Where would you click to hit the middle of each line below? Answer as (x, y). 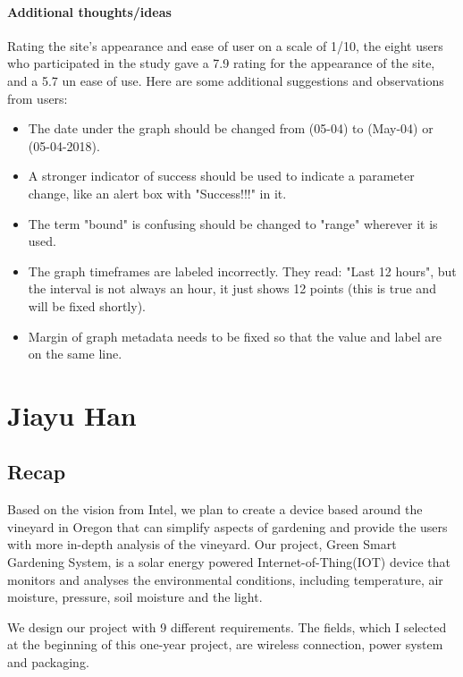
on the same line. (75, 354)
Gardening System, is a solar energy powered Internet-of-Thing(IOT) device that (229, 562)
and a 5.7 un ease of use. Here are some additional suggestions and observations (226, 80)
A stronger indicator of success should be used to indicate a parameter (221, 176)
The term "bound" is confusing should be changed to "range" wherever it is (233, 223)
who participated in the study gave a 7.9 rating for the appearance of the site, (221, 63)
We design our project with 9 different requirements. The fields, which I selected (227, 626)
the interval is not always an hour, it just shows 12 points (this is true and (232, 288)
